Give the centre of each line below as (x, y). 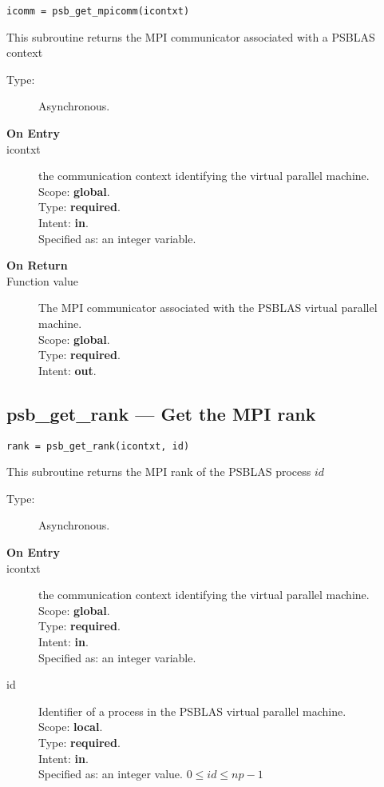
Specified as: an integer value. (111, 774)
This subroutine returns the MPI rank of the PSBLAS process (159, 471)
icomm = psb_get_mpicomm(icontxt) (98, 11)
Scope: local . (71, 727)
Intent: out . (67, 370)
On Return (37, 265)
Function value (43, 280)
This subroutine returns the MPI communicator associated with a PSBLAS (191, 36)
